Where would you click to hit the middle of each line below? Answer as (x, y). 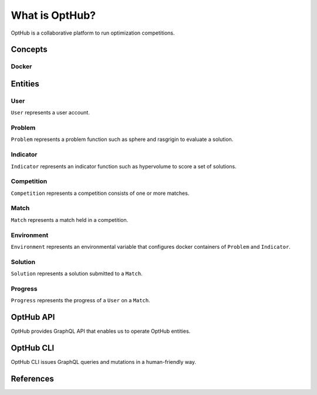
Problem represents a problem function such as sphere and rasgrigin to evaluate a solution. (122, 139)
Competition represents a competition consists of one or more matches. (100, 193)
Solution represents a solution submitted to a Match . (77, 274)
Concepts (29, 50)
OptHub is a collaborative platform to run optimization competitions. (93, 33)
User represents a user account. (50, 113)
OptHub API (33, 317)
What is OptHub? (53, 15)
